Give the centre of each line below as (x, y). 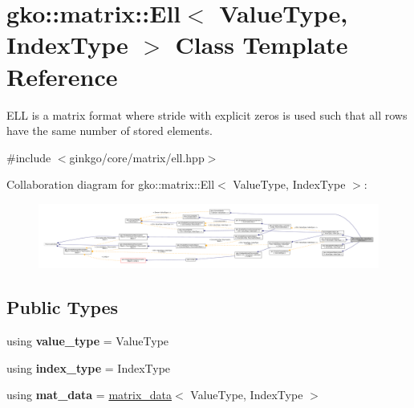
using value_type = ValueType (88, 341)
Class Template (262, 45)
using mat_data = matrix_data (89, 395)
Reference (62, 76)
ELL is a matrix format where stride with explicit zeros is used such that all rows (207, 114)
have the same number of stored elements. (110, 131)
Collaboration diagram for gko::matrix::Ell (111, 184)
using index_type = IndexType (89, 367)
